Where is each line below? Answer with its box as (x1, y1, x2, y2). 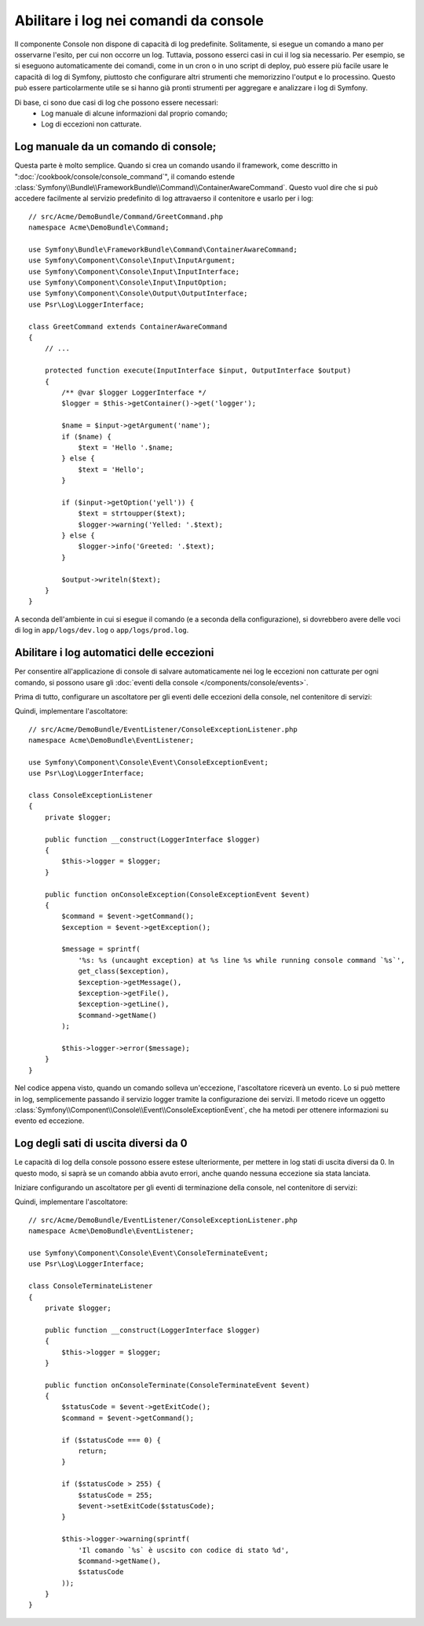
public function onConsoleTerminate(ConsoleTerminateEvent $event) (44, 1380, 310, 1389)
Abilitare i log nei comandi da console (14, 12, 265, 29)
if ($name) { (61, 432, 111, 441)
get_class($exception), (78, 967, 170, 976)
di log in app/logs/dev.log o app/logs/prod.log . (14, 626, 189, 635)
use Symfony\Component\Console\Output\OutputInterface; (28, 289, 248, 298)
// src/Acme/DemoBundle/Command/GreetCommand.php (28, 212, 224, 221)
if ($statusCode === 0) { (61, 1435, 161, 1444)
